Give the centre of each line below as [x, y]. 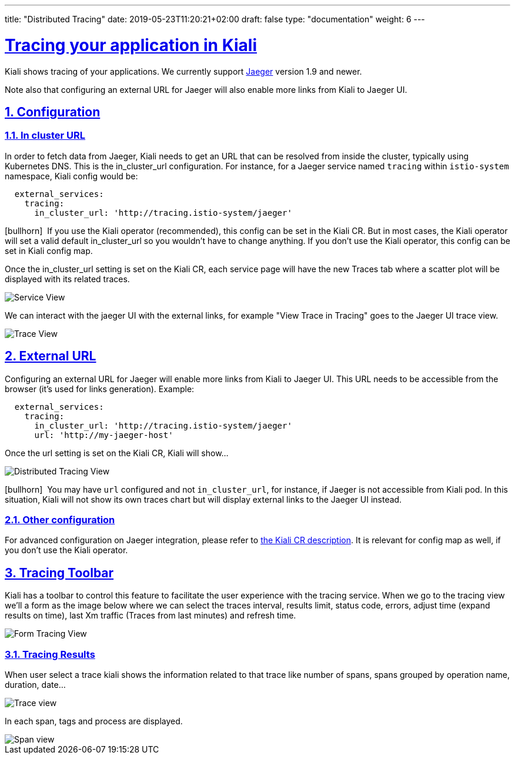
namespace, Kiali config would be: [71, 176]
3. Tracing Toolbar [59, 573]
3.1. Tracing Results [50, 654]
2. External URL [51, 356]
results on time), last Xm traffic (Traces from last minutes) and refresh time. [151, 616]
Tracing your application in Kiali [131, 45]
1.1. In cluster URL [45, 136]
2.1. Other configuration [60, 519]
